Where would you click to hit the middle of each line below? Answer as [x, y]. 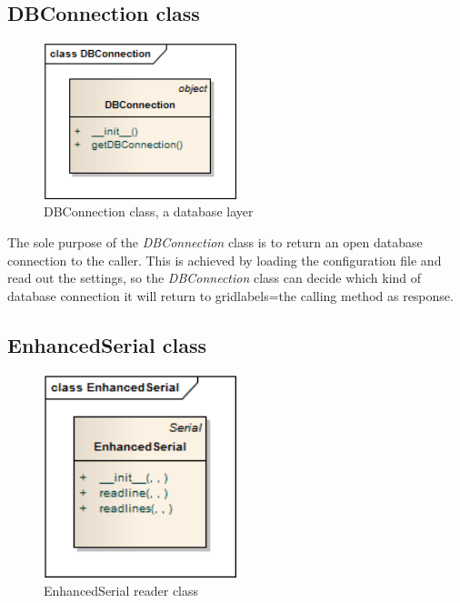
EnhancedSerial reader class [121, 590]
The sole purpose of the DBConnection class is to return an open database [215, 242]
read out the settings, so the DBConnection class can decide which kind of [215, 278]
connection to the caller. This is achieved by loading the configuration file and [225, 260]
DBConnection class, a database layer [149, 211]
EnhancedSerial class [107, 344]
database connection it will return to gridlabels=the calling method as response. [230, 295]
